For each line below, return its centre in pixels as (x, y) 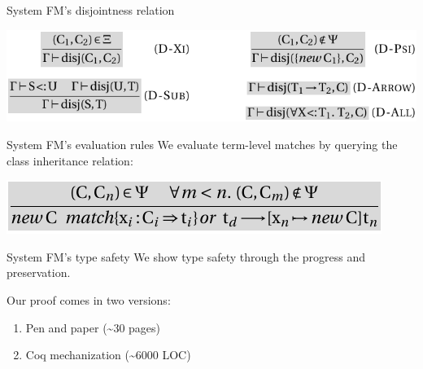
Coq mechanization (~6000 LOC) (108, 355)
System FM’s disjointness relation (91, 10)
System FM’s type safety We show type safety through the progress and (186, 256)
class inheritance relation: (70, 160)
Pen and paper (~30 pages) (93, 327)
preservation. (39, 272)
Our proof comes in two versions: (89, 299)
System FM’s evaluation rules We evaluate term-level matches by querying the (202, 144)
